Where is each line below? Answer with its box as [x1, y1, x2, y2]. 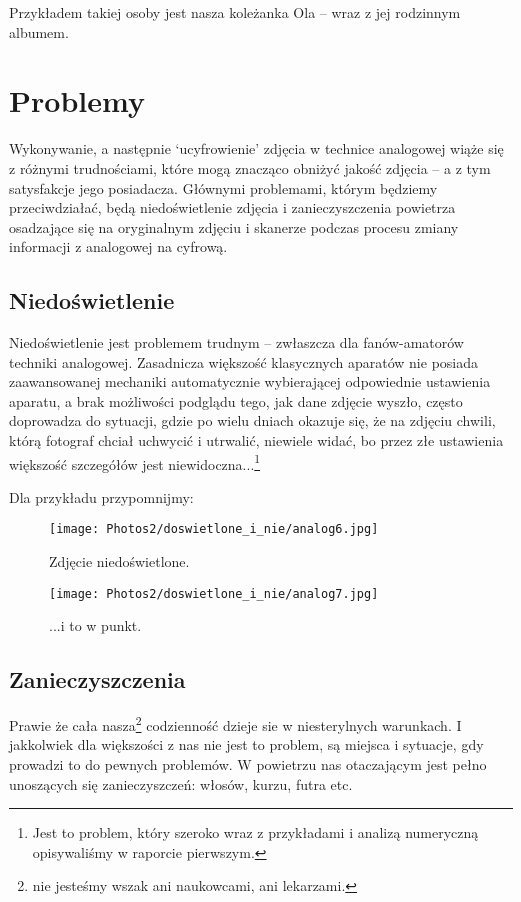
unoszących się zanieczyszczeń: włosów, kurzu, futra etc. [9, 773, 353, 794]
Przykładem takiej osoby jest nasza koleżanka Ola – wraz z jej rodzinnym [9, 2, 461, 22]
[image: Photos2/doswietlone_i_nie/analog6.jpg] [49, 522, 379, 537]
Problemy [9, 80, 145, 121]
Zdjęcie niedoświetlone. [49, 551, 190, 572]
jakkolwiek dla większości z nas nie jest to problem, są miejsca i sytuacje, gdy [9, 734, 484, 755]
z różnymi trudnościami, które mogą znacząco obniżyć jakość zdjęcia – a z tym [9, 157, 491, 178]
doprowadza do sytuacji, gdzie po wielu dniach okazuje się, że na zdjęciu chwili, [9, 410, 496, 431]
